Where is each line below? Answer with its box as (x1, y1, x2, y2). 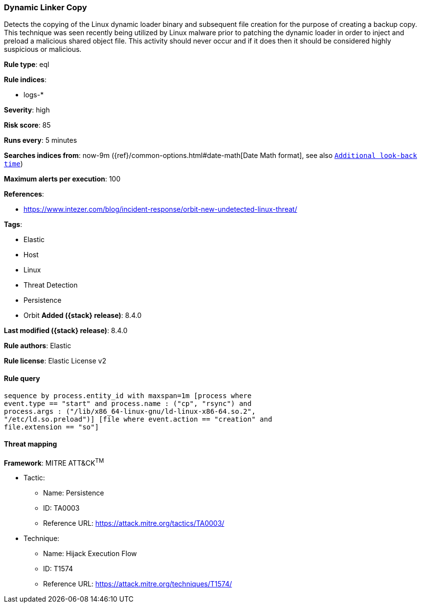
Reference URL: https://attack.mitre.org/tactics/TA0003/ (43, 519, 225, 528)
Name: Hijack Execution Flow (43, 549, 137, 558)
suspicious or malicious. (4, 45, 82, 54)
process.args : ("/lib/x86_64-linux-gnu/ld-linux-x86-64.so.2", (4, 407, 256, 415)
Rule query (4, 374, 40, 382)
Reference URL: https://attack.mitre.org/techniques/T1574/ (43, 580, 232, 588)
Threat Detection (23, 281, 78, 290)
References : (4, 190, 44, 199)
